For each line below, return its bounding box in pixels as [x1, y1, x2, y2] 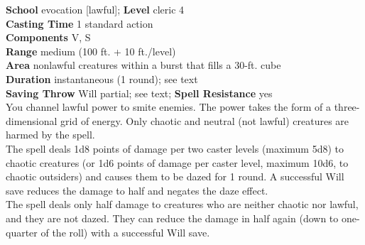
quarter [6, 224, 38, 239]
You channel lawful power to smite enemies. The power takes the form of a [6, 99, 332, 114]
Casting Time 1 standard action [6, 16, 153, 31]
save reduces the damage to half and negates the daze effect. [6, 183, 268, 197]
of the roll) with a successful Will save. [40, 224, 210, 239]
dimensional [6, 113, 58, 128]
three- [334, 99, 360, 114]
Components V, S [6, 30, 91, 45]
